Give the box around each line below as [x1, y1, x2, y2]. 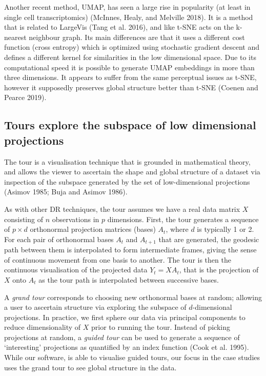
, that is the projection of [179, 264, 259, 275]
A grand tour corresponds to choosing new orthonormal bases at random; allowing [4, 291, 262, 302]
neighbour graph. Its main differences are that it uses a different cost [29, 31, 245, 42]
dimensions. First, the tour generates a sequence [107, 213, 259, 224]
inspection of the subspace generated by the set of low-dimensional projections [4, 176, 250, 187]
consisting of [4, 213, 43, 224]
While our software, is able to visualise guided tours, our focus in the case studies [4, 352, 260, 363]
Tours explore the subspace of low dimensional [4, 117, 256, 133]
